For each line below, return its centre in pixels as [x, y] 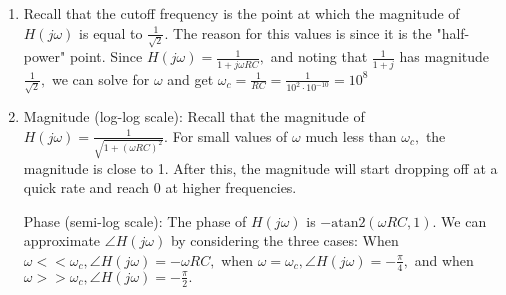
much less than [351, 135]
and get [190, 78]
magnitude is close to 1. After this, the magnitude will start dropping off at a [260, 167]
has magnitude [444, 56]
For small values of [230, 135]
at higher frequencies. [231, 187]
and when [444, 259]
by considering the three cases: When [284, 240]
